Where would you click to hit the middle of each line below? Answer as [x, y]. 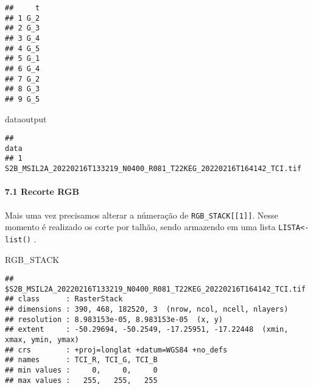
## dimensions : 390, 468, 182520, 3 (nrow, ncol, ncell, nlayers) [147, 310]
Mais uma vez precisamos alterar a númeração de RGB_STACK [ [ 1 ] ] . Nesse [142, 215]
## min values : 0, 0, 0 [81, 370]
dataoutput [26, 118]
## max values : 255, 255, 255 [81, 380]
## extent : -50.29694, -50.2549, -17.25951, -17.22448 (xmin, [147, 330]
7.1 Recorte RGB [42, 191]
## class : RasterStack [64, 299]
